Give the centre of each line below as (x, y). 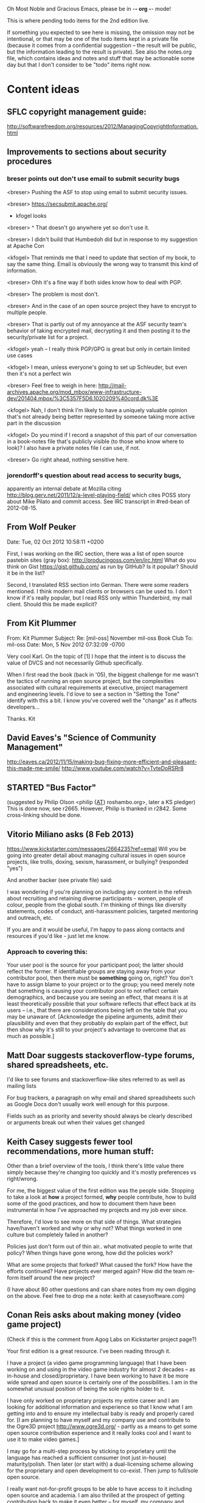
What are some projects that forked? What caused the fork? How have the (100, 1264)
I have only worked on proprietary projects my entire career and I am (93, 1400)
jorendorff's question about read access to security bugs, (94, 475)
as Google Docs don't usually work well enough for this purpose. (88, 1104)
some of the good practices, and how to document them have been (91, 1203)
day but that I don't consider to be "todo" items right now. (79, 65)
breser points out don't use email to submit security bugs (93, 179)
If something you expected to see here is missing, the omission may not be (101, 32)
